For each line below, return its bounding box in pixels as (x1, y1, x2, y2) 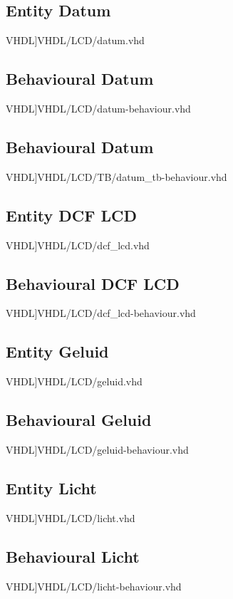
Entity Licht (6, 476, 97, 499)
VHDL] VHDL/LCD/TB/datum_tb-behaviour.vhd (6, 169, 227, 184)
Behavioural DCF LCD (6, 272, 180, 294)
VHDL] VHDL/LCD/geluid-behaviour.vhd (6, 442, 189, 457)
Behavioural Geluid (6, 409, 152, 431)
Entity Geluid (6, 340, 109, 363)
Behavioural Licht (6, 545, 140, 567)
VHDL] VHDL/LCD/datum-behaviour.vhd (6, 101, 191, 115)
